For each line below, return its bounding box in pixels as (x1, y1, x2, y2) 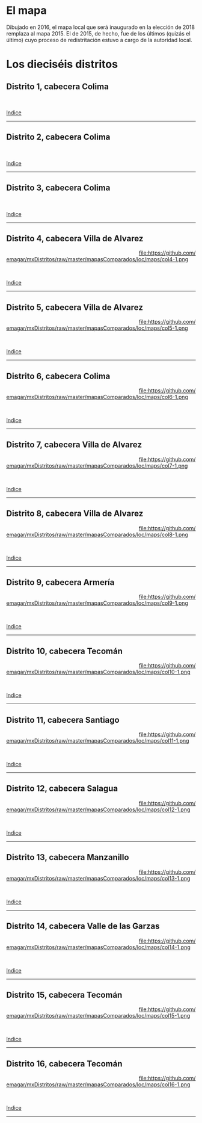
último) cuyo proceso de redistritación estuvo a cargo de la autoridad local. (6, 36, 192, 43)
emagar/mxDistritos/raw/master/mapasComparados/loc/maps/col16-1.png (6, 1081, 191, 1088)
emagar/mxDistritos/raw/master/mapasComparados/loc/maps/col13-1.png (6, 874, 191, 882)
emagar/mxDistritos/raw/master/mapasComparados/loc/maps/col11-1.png (6, 737, 189, 744)
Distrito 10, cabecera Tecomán (6, 646, 123, 656)
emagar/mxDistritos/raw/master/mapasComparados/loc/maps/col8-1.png (6, 531, 188, 538)
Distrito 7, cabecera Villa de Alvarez (6, 440, 142, 450)
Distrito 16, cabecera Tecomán (6, 1059, 123, 1069)
